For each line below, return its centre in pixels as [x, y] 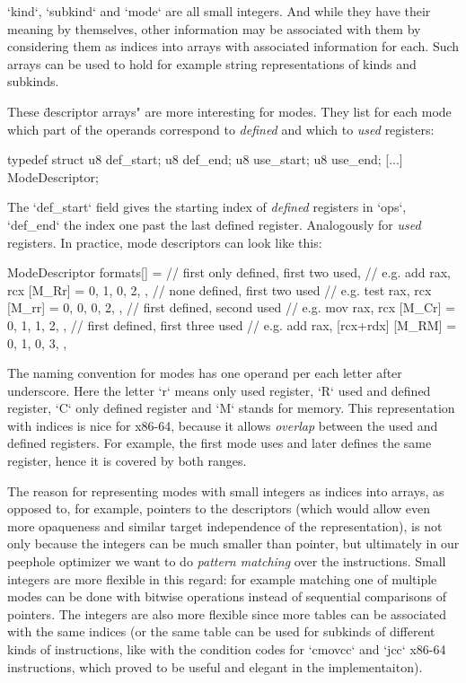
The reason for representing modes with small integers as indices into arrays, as [226, 490]
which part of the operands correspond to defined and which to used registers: [221, 129]
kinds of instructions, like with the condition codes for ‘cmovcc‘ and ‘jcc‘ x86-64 [227, 649]
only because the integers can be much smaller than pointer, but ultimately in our [233, 543]
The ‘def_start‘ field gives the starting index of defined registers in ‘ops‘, [207, 207]
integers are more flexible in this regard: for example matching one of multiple [222, 578]
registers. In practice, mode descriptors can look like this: [165, 242]
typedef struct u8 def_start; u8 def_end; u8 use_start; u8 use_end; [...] [205, 159]
